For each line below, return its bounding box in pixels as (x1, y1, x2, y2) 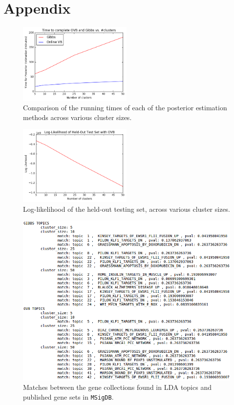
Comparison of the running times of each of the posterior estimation (23, 102, 227, 113)
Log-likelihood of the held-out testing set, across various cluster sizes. (23, 203, 231, 214)
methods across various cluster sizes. (23, 112, 132, 122)
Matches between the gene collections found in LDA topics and (23, 382, 212, 392)
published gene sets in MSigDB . (23, 392, 114, 402)
